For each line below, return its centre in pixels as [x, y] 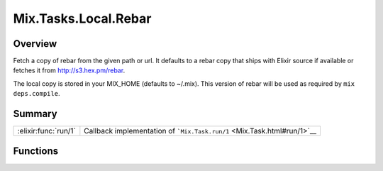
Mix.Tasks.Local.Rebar [82, 18]
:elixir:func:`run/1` [46, 131]
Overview [35, 44]
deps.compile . [37, 94]
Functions [36, 151]
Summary [35, 114]
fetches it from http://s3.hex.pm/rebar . [69, 70]
